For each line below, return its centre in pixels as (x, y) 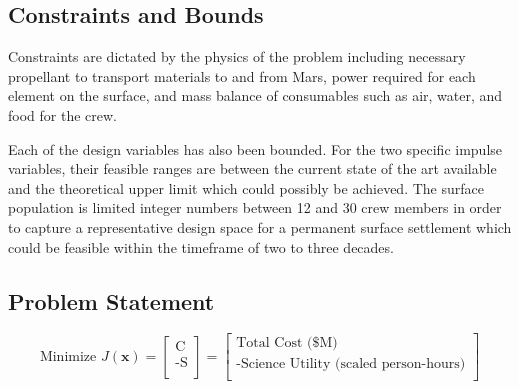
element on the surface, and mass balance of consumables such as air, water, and (255, 95)
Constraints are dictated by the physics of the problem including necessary (237, 56)
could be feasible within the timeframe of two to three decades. (201, 246)
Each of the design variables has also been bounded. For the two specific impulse (255, 148)
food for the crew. (62, 114)
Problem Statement (111, 300)
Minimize (68, 356)
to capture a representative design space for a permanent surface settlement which (260, 226)
